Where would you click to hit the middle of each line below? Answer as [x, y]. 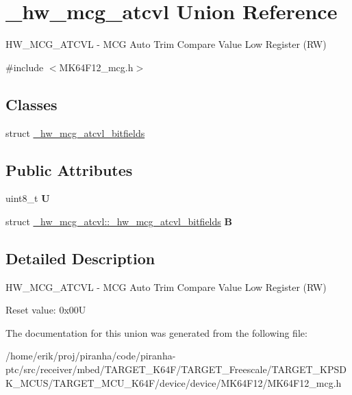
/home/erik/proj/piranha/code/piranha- [91, 356]
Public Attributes [69, 169]
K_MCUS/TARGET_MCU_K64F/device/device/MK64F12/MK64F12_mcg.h [174, 382]
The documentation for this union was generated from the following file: [156, 332]
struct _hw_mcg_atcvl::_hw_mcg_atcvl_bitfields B [119, 221]
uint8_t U [28, 198]
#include [25, 67]
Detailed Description [80, 258]
